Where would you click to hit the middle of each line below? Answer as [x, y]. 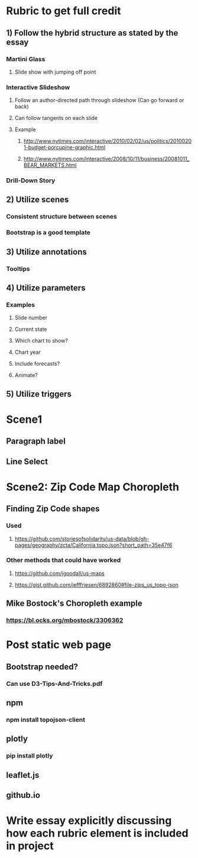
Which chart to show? [41, 341]
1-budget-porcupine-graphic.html [64, 147]
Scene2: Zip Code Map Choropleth [93, 487]
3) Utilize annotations [46, 251]
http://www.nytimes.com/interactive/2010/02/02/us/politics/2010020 [108, 141]
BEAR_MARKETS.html [50, 165]
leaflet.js [23, 775]
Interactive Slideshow [38, 87]
